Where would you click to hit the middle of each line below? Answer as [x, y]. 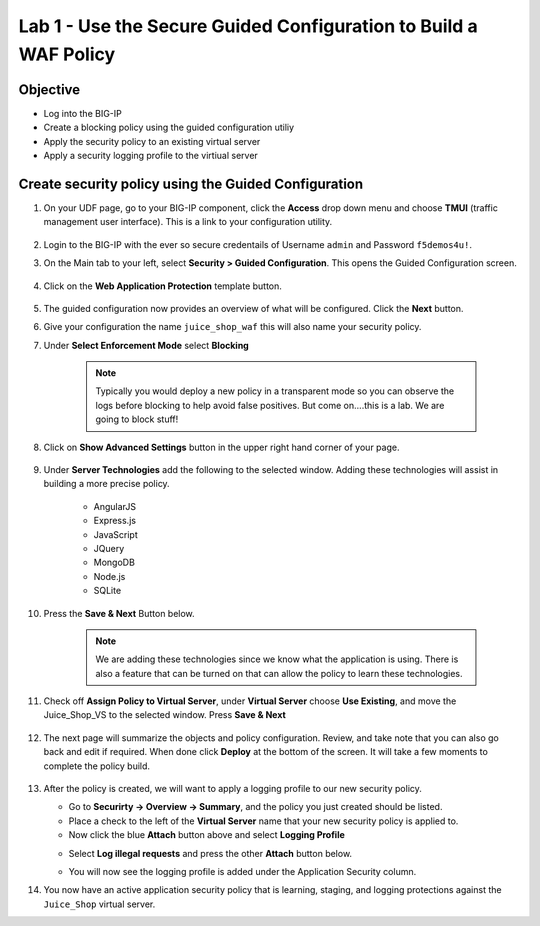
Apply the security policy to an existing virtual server [152, 141]
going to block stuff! [137, 419]
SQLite [107, 591]
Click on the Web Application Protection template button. [162, 286]
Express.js [115, 521]
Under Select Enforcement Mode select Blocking [146, 345]
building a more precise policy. [106, 484]
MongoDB [114, 562]
